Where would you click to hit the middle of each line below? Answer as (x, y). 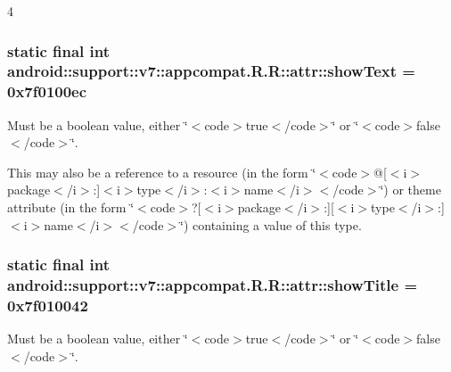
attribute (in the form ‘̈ (71, 207)
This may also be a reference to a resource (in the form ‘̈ (162, 172)
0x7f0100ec (47, 91)
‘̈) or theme (410, 190)
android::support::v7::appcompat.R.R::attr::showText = (211, 71)
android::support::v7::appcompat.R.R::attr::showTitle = (213, 285)
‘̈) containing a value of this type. (271, 224)
